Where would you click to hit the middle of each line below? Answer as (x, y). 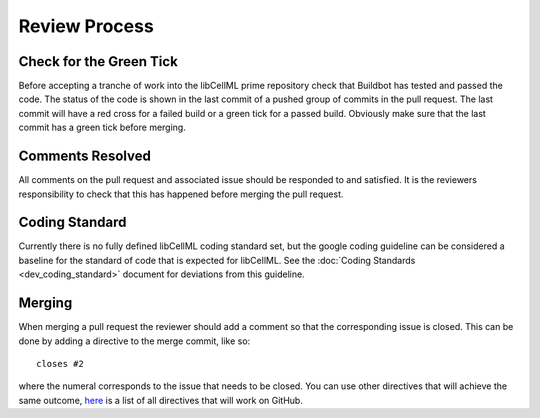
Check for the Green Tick (98, 61)
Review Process (86, 26)
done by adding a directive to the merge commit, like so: (134, 341)
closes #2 (60, 363)
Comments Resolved (85, 156)
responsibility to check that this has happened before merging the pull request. (181, 194)
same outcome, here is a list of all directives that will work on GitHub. (161, 400)
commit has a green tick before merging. (102, 127)
